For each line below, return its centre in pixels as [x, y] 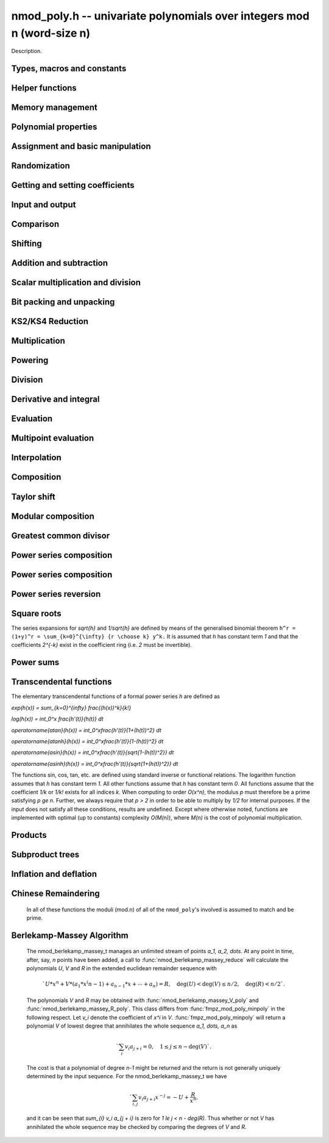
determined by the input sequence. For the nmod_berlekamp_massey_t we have [127, 1076]
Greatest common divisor [61, 535]
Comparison [35, 224]
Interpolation [37, 458]
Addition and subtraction [60, 263]
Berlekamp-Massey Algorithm [70, 935]
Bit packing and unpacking [63, 302]
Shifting [27, 244]
